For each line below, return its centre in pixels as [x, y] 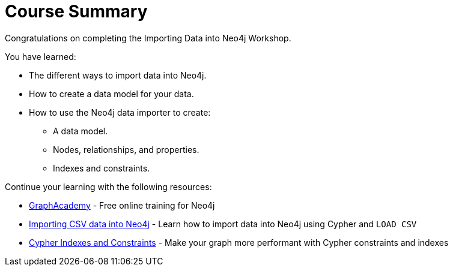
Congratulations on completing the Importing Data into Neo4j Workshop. [148, 38]
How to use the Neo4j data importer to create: [120, 112]
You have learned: [41, 56]
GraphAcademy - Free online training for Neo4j [122, 205]
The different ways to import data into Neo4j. [118, 75]
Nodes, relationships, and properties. [126, 149]
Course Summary [76, 11]
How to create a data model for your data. [111, 94]
